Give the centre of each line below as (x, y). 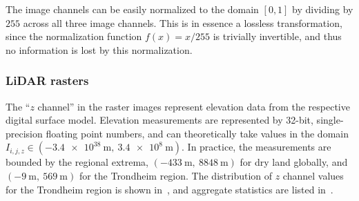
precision (24, 133)
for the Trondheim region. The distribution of (176, 175)
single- (330, 120)
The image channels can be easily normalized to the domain (132, 9)
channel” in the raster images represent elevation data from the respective (194, 106)
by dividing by (323, 9)
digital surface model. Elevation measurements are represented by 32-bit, (159, 120)
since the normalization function (74, 36)
